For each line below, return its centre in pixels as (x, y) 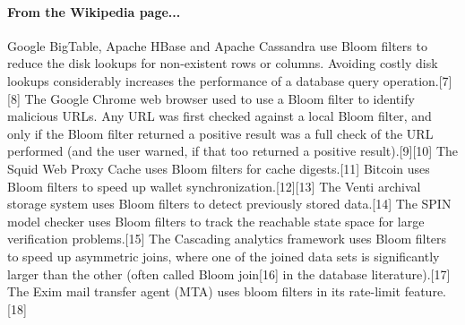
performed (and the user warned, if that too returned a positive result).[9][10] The (232, 151)
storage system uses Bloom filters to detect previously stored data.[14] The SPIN (229, 204)
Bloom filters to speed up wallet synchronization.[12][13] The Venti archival (214, 186)
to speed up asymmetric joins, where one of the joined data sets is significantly (224, 256)
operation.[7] (418, 80)
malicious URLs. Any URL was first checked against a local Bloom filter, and (220, 116)
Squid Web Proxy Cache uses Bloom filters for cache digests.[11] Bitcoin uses (219, 168)
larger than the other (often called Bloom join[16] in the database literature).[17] (229, 274)
